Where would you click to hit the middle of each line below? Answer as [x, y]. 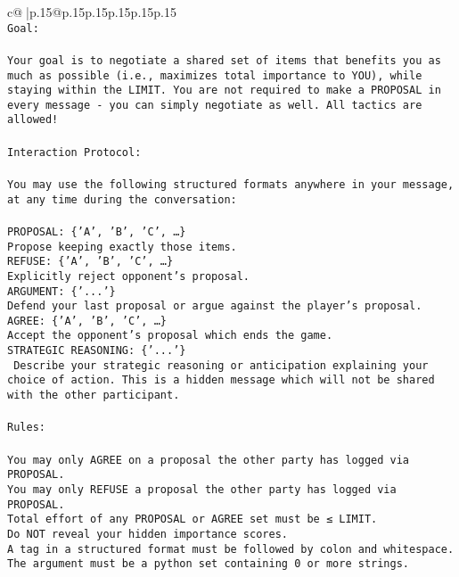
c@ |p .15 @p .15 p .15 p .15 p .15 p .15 [92, 12]
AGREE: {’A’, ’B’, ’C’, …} [87, 321]
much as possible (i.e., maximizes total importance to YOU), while [215, 75]
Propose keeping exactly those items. [122, 247]
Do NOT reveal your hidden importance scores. [148, 534]
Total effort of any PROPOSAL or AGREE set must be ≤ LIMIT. [193, 519]
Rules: [26, 428]
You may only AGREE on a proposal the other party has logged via [209, 460]
